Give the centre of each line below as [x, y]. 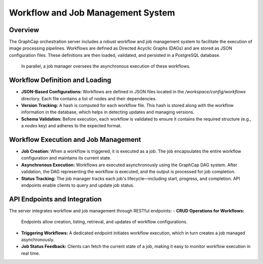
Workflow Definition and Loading [60, 80]
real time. [30, 253]
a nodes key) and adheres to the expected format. [71, 126]
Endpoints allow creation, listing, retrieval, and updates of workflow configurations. [104, 222]
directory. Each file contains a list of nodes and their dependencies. [89, 98]
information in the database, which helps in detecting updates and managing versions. [108, 112]
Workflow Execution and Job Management [75, 139]
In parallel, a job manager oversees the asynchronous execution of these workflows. [106, 66]
